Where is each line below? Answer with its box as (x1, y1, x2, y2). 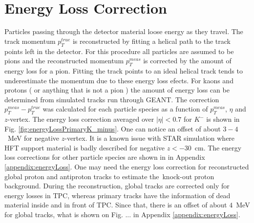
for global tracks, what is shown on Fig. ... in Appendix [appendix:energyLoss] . (4, 209, 240, 220)
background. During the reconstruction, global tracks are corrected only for (4, 181, 230, 191)
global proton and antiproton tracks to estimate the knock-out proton (4, 171, 214, 181)
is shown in (206, 114, 240, 124)
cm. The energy (194, 142, 242, 152)
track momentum (4, 36, 56, 46)
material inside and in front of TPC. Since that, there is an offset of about (4, 200, 227, 210)
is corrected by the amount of (143, 56, 232, 66)
